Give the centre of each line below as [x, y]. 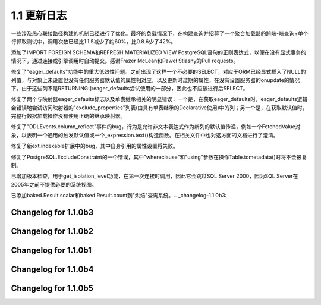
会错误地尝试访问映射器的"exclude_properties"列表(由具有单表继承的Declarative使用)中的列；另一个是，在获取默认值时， [159, 108]
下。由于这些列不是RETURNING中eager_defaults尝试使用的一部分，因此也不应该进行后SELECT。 [130, 88]
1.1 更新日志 [39, 15]
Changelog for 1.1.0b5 [52, 288]
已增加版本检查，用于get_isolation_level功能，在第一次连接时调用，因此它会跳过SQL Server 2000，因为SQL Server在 [155, 176]
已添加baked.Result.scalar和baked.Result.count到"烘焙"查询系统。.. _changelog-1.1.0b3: [119, 196]
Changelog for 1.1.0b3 [52, 212]
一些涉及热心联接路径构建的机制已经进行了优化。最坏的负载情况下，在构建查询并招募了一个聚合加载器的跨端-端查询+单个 [160, 33]
